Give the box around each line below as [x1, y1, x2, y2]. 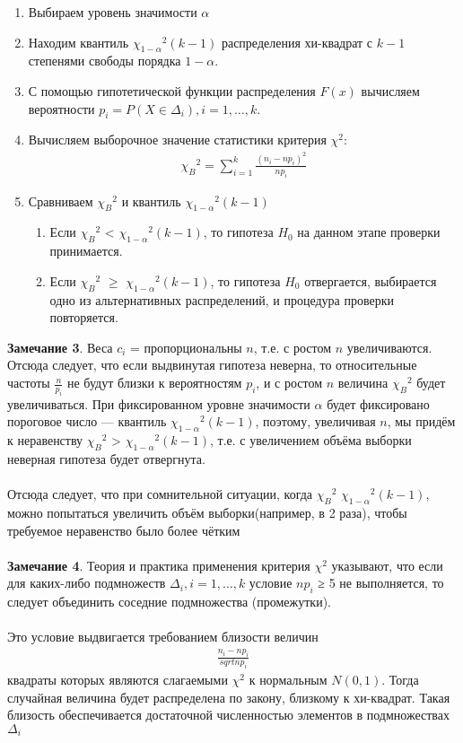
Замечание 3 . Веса [7, 337, 113, 356]
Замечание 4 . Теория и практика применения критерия [7, 555, 310, 574]
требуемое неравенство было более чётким [7, 520, 240, 539]
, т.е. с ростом [253, 337, 332, 356]
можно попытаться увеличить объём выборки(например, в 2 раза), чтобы [7, 503, 407, 521]
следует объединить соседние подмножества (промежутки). [7, 592, 331, 611]
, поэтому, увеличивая [255, 412, 376, 431]
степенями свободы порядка [28, 51, 181, 70]
